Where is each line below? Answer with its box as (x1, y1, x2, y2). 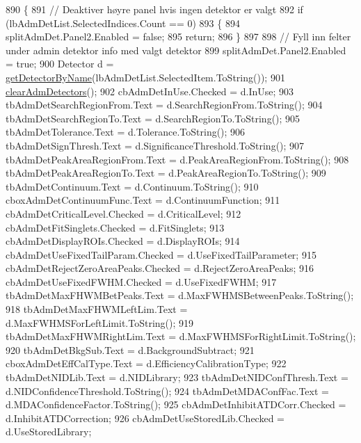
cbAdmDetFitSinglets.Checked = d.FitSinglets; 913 (6, 220, 225, 234)
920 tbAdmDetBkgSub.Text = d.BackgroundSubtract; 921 (6, 342, 255, 357)
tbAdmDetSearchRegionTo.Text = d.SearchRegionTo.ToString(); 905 (6, 111, 300, 125)
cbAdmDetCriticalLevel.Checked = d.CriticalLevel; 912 (6, 206, 241, 220)
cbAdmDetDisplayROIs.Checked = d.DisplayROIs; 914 (6, 234, 240, 248)
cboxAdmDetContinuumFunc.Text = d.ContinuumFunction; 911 (6, 193, 280, 207)
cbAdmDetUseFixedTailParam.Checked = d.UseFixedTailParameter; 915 (6, 247, 316, 261)
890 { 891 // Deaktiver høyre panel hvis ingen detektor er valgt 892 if (6, 2, 303, 16)
